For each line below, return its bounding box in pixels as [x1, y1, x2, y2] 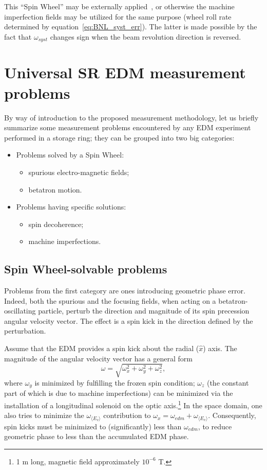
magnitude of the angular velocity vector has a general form [4, 353, 193, 363]
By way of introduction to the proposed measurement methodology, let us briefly [4, 112, 259, 123]
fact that [4, 31, 32, 42]
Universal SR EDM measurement [4, 62, 246, 83]
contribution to [103, 410, 151, 421]
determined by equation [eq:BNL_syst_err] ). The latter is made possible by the [4, 21, 257, 32]
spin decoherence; [28, 218, 84, 229]
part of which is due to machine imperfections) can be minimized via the [4, 388, 233, 398]
